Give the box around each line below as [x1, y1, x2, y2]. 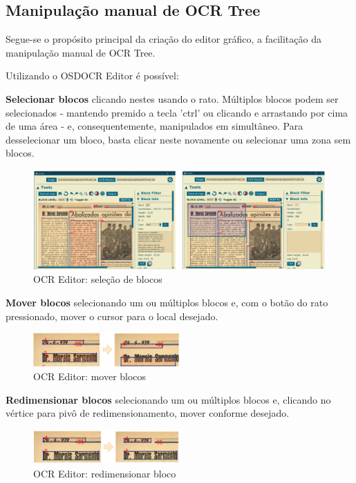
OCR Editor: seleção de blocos [33, 272, 162, 286]
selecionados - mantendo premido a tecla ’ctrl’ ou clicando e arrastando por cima [6, 105, 348, 119]
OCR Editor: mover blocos [33, 369, 147, 384]
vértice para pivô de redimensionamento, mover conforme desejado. [6, 406, 290, 420]
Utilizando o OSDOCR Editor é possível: [6, 68, 179, 83]
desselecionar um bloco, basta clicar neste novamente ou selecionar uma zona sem [6, 132, 351, 146]
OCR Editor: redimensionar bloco [33, 466, 176, 480]
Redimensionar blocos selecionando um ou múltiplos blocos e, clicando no [6, 392, 331, 406]
